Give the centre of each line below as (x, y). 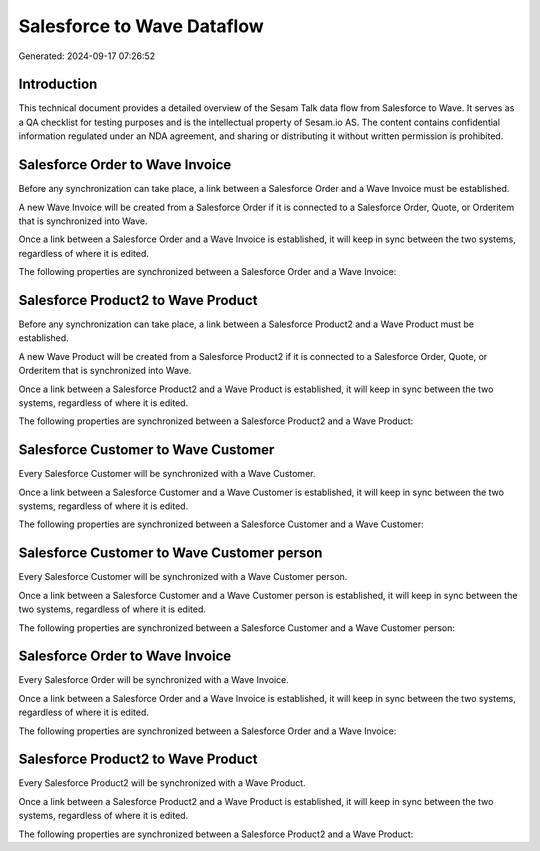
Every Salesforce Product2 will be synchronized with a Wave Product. (162, 783)
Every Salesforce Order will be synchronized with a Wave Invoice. (153, 680)
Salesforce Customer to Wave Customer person (170, 553)
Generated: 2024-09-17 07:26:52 (87, 56)
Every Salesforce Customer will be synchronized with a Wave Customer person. (183, 577)
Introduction (58, 84)
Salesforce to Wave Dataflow (141, 26)
